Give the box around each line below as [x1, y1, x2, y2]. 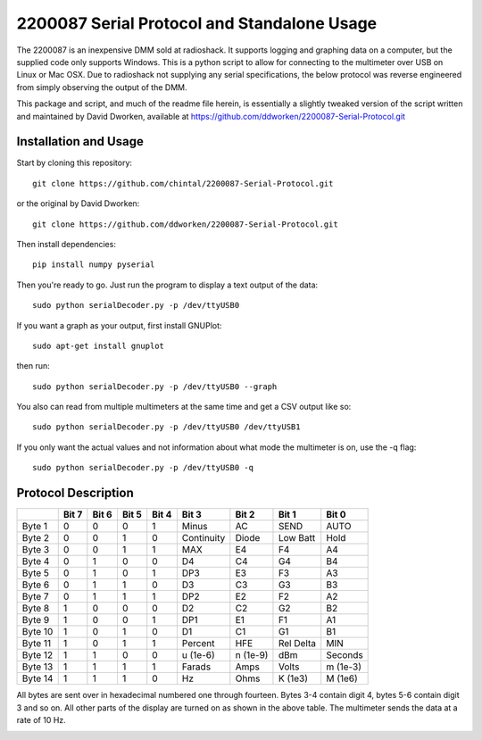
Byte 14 [21, 672, 54, 685]
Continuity [181, 532, 226, 545]
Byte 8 [21, 603, 50, 615]
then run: [16, 361, 51, 371]
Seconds [326, 649, 363, 661]
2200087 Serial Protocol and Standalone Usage [16, 13, 378, 33]
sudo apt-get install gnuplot [32, 340, 165, 351]
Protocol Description [16, 486, 134, 501]
